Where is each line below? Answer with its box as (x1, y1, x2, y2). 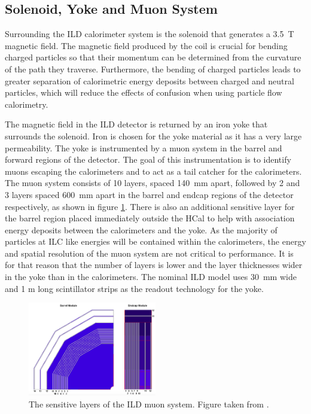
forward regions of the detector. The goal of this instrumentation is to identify (5, 153, 291, 166)
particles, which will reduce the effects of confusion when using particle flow (5, 86, 282, 99)
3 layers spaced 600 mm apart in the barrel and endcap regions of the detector (5, 188, 294, 200)
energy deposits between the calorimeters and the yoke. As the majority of (5, 223, 278, 236)
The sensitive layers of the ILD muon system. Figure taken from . (29, 397, 269, 410)
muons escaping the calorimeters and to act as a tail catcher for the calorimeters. (5, 165, 302, 177)
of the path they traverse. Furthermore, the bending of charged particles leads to (5, 62, 301, 75)
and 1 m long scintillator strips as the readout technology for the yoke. (5, 282, 264, 294)
